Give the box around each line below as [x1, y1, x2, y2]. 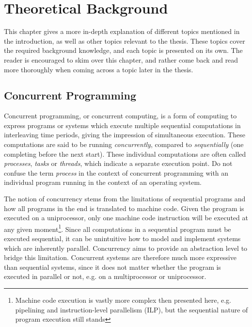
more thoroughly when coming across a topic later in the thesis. [4, 64, 193, 74]
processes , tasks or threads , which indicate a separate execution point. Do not [4, 158, 233, 168]
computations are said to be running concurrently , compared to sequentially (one [4, 139, 244, 149]
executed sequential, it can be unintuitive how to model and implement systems [4, 233, 241, 244]
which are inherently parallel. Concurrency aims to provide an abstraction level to [4, 243, 248, 253]
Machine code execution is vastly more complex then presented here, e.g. [15, 295, 231, 305]
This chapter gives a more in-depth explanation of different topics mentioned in [4, 26, 240, 36]
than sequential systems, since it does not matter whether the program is [4, 262, 221, 272]
